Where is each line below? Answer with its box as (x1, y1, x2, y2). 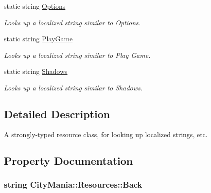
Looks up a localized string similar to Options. (4, 17, 141, 27)
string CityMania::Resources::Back (4, 178, 142, 191)
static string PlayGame (4, 34, 73, 44)
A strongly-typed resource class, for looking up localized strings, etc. (4, 129, 208, 139)
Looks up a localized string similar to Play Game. (4, 50, 151, 60)
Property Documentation (4, 153, 133, 168)
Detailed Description (4, 106, 110, 121)
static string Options (4, 1, 66, 11)
